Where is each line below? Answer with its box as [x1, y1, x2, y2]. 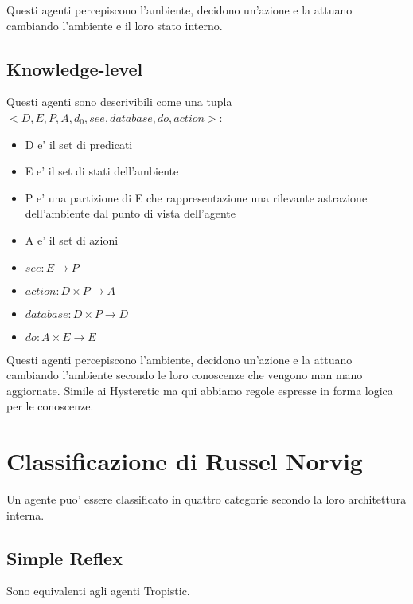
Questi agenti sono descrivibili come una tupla [6, 93, 232, 110]
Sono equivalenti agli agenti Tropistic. [6, 582, 190, 599]
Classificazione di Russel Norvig [6, 445, 363, 477]
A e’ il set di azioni [25, 231, 119, 248]
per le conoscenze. [6, 398, 94, 414]
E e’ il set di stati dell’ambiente [25, 163, 179, 179]
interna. [6, 506, 45, 523]
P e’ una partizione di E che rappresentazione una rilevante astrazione [25, 189, 368, 206]
